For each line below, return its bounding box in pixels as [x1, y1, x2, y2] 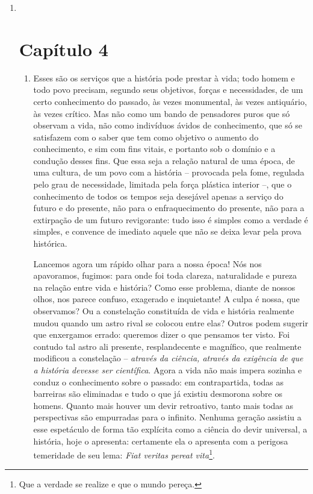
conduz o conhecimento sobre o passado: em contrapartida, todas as [33, 375, 284, 388]
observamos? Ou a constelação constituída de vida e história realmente [33, 305, 294, 317]
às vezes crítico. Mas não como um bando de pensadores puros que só [33, 107, 290, 119]
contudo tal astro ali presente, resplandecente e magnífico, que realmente [33, 340, 302, 352]
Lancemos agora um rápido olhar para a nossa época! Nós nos [33, 257, 262, 270]
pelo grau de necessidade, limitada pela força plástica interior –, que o [33, 178, 292, 191]
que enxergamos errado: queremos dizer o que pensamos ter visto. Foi [33, 328, 290, 341]
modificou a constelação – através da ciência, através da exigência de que [33, 352, 303, 364]
